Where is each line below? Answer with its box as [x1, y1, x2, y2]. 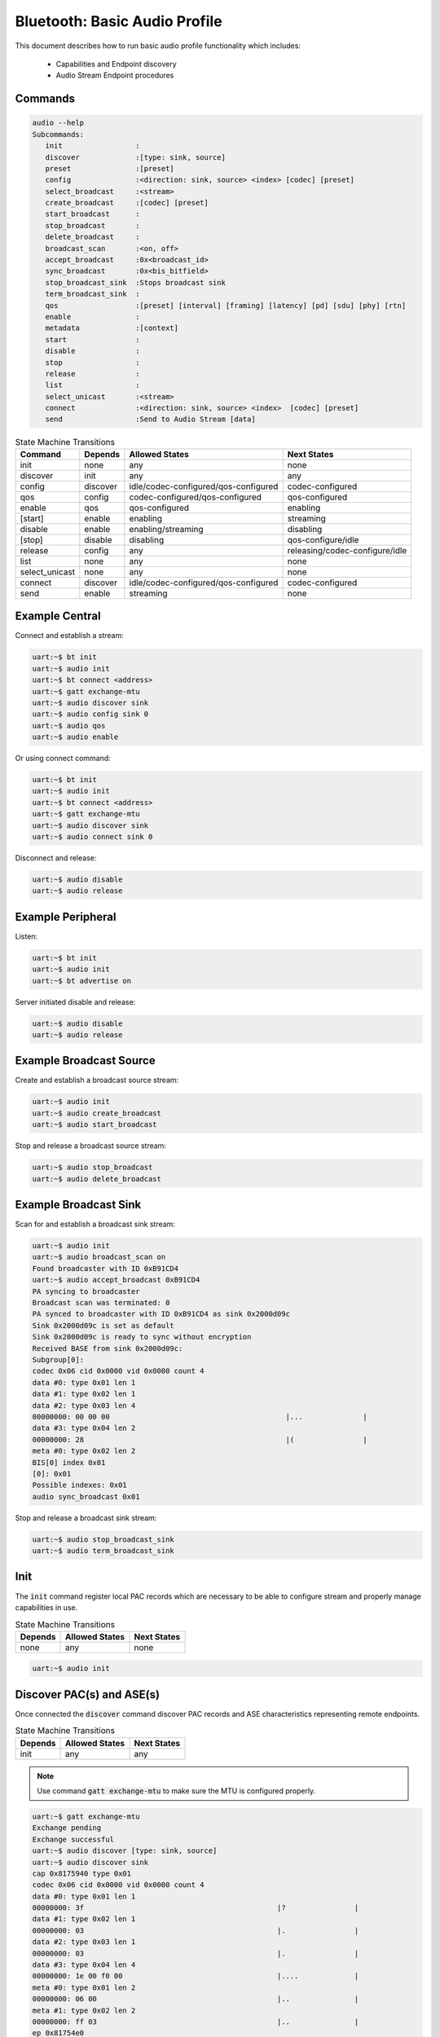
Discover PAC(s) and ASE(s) [15, 1687, 161, 1701]
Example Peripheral [15, 909, 117, 924]
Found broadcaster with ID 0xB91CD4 [32, 1264, 179, 1273]
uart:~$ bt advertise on [32, 976, 132, 985]
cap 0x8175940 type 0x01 [32, 1868, 132, 1878]
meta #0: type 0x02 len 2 [32, 1446, 136, 1456]
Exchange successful [32, 1834, 114, 1844]
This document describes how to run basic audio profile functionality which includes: [15, 41, 301, 51]
